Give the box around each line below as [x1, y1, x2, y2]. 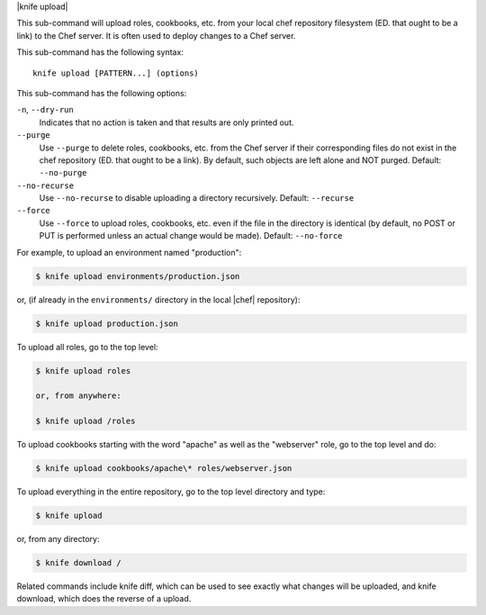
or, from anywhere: [35, 391, 121, 401]
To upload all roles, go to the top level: [16, 341, 158, 352]
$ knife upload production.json [35, 318, 179, 329]
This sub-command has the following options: [16, 87, 187, 98]
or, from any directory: [16, 534, 100, 545]
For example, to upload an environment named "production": [16, 247, 242, 258]
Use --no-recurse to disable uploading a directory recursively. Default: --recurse [39, 193, 355, 203]
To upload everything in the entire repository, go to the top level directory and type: [16, 486, 326, 497]
